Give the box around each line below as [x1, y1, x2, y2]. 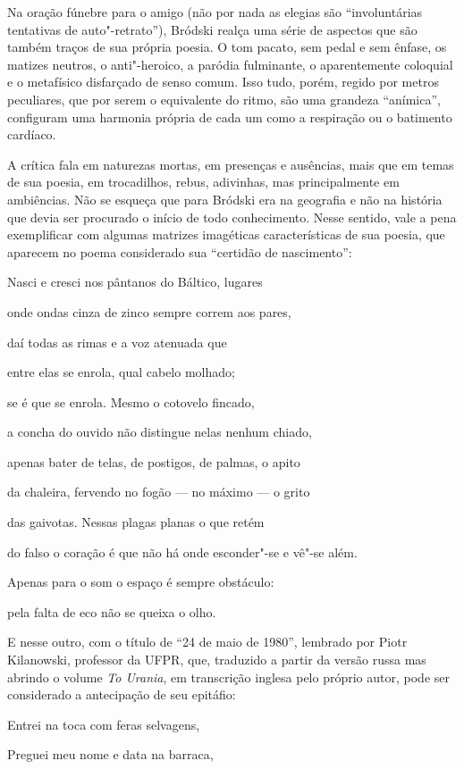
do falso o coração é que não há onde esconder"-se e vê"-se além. [7, 542, 358, 561]
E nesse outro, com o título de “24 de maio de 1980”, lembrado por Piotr [7, 632, 408, 651]
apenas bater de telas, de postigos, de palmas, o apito [7, 452, 300, 471]
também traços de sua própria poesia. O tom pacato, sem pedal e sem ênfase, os [7, 38, 447, 56]
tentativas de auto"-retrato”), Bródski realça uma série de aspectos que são [7, 20, 418, 38]
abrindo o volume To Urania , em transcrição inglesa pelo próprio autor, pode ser [7, 667, 450, 686]
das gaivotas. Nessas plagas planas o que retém [7, 513, 265, 531]
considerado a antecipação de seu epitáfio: [7, 685, 236, 704]
